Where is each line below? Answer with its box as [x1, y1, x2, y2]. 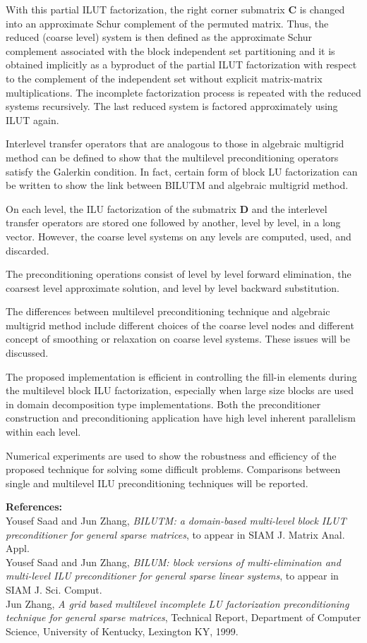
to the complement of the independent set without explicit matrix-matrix [6, 71, 323, 85]
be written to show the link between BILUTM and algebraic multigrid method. [6, 178, 349, 192]
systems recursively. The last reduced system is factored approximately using [6, 99, 338, 114]
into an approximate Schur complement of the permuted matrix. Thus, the [6, 16, 329, 30]
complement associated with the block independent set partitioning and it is [6, 43, 335, 58]
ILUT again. [6, 112, 59, 127]
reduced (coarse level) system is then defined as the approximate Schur [6, 30, 313, 44]
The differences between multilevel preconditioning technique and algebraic [6, 304, 330, 319]
